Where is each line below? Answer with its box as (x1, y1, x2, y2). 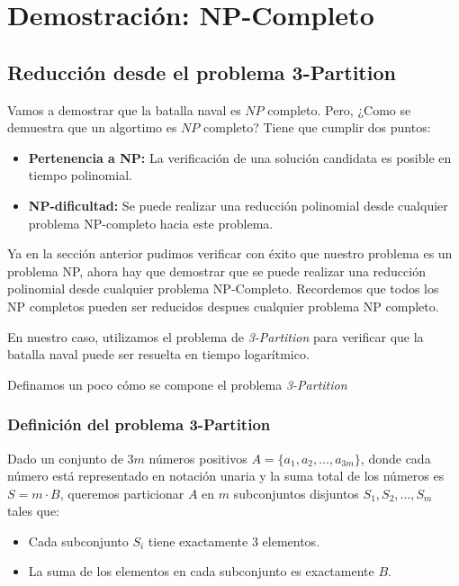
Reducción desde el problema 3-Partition (7, 58, 396, 86)
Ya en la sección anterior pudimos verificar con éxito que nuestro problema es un (7, 244, 453, 263)
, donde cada (360, 448, 431, 467)
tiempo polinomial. (28, 166, 132, 185)
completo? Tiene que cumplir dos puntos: (203, 118, 431, 137)
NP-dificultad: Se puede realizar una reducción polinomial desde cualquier (28, 195, 448, 214)
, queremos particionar (59, 483, 184, 502)
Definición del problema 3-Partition (7, 413, 271, 436)
